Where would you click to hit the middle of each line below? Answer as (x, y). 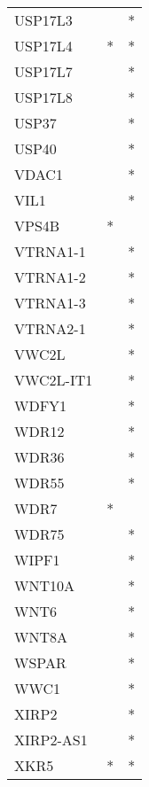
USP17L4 (43, 46)
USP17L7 (43, 71)
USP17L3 (43, 20)
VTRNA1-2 (50, 277)
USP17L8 (43, 97)
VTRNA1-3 (50, 303)
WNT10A (45, 585)
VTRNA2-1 (50, 328)
